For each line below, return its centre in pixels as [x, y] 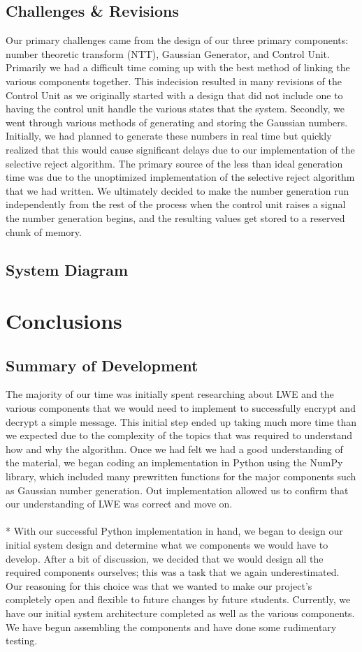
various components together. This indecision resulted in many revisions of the [174, 81]
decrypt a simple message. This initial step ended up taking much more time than [181, 421]
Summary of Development [102, 365]
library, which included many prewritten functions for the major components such [181, 476]
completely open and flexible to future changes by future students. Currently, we [178, 599]
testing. [22, 640]
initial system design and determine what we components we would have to [167, 544]
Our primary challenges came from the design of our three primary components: [177, 40]
